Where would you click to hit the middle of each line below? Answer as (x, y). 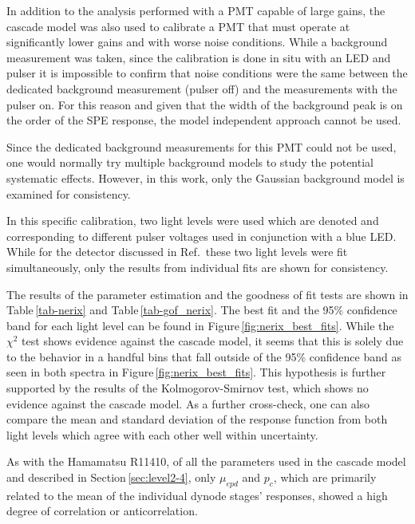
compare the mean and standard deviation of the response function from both (197, 419)
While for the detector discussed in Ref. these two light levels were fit (177, 252)
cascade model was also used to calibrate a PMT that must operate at (178, 26)
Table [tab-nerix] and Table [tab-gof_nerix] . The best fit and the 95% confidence (202, 310)
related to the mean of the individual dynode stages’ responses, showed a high (197, 495)
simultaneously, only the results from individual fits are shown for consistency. (198, 267)
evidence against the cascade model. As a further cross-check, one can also (188, 403)
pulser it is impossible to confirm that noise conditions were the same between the (207, 73)
